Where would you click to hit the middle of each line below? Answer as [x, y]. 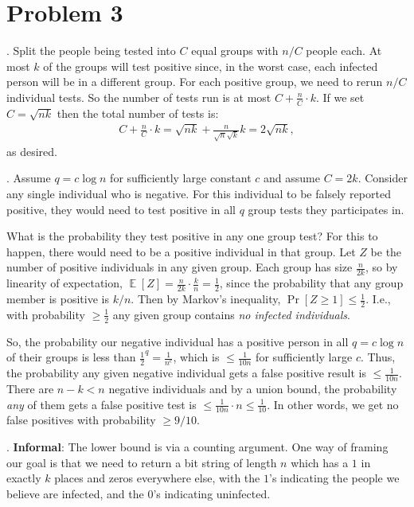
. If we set [340, 97]
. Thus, [378, 357]
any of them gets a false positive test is [102, 404]
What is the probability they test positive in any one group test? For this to [192, 236]
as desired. [32, 151]
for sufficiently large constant [181, 178]
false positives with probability [81, 420]
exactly [24, 478]
